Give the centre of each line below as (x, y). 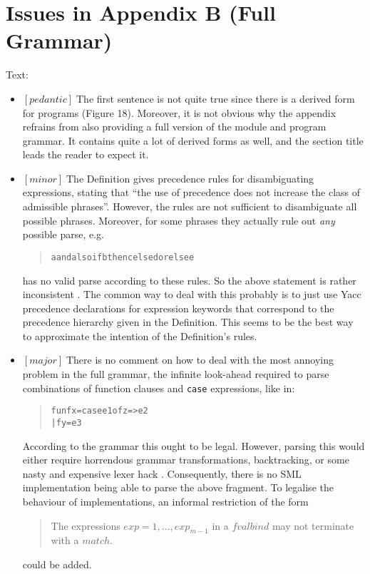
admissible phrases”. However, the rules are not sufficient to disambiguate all (190, 206)
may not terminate (313, 525)
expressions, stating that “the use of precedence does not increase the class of (191, 192)
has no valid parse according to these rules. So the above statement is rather (189, 280)
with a (65, 540)
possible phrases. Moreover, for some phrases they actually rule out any (179, 220)
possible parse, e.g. (63, 234)
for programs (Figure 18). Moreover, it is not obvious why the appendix (179, 112)
